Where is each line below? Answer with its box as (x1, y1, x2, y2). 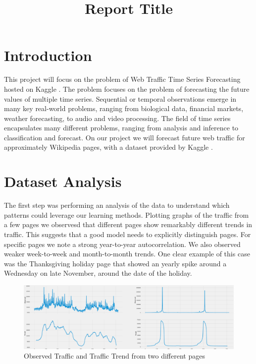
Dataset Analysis (4, 171, 122, 191)
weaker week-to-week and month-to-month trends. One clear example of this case (4, 248, 250, 259)
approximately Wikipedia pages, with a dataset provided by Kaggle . (4, 142, 213, 152)
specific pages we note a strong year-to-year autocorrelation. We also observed (4, 239, 241, 249)
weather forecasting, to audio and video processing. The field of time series (4, 113, 231, 123)
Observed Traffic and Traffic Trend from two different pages (24, 351, 205, 361)
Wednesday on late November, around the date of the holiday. (4, 268, 192, 278)
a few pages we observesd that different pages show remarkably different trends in (4, 219, 253, 230)
